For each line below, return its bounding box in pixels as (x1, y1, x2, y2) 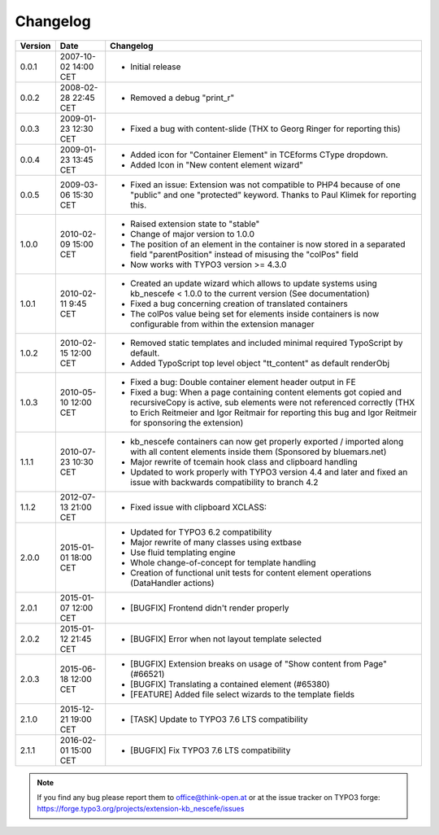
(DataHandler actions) (130, 577, 215, 588)
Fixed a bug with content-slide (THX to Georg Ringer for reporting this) (130, 123, 402, 134)
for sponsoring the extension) (130, 417, 244, 428)
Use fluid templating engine (130, 546, 236, 557)
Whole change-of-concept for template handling (130, 557, 316, 568)
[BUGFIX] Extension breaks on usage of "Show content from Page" (130, 658, 388, 669)
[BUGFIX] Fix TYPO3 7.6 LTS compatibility (130, 745, 291, 756)
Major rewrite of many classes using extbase (130, 536, 302, 548)
